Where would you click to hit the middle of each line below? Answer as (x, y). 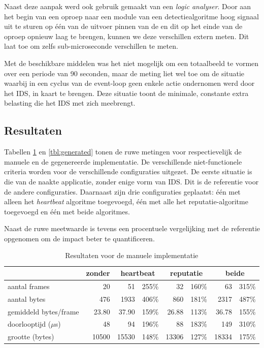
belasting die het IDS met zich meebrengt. (70, 103)
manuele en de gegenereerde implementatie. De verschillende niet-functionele (123, 161)
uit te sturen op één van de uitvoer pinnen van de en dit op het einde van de (123, 26)
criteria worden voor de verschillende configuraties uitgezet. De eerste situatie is (128, 171)
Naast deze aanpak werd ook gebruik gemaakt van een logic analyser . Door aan (128, 6)
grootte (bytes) (31, 337)
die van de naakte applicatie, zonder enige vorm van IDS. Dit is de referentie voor (131, 181)
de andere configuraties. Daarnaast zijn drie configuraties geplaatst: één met (122, 191)
